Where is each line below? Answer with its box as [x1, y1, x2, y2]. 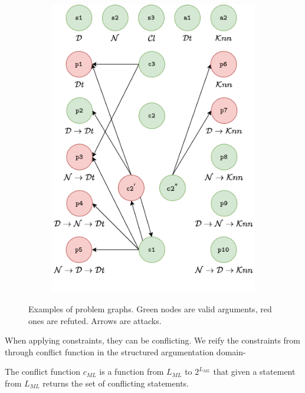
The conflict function [5, 365, 80, 378]
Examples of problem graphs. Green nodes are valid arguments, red [28, 303, 272, 315]
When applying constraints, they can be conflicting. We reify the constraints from [5, 334, 301, 346]
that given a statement [213, 365, 296, 378]
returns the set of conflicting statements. [42, 377, 189, 389]
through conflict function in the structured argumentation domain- [5, 345, 246, 358]
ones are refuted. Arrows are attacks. [28, 314, 162, 326]
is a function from [99, 365, 164, 378]
